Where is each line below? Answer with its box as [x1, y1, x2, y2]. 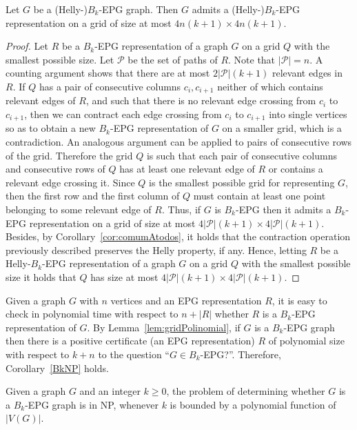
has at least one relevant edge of [119, 162, 255, 176]
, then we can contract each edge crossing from [24, 107, 222, 121]
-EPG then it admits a [236, 202, 331, 217]
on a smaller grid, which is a [222, 121, 342, 135]
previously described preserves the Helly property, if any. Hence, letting [6, 242, 307, 257]
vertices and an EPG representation [110, 293, 262, 307]
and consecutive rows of [6, 162, 105, 176]
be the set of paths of [127, 52, 218, 66]
